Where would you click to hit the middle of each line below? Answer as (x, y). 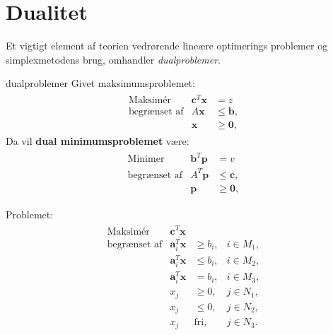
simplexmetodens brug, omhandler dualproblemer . (113, 59)
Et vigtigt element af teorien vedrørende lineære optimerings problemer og (167, 46)
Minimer (146, 159)
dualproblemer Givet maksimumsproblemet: (100, 83)
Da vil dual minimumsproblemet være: (98, 141)
